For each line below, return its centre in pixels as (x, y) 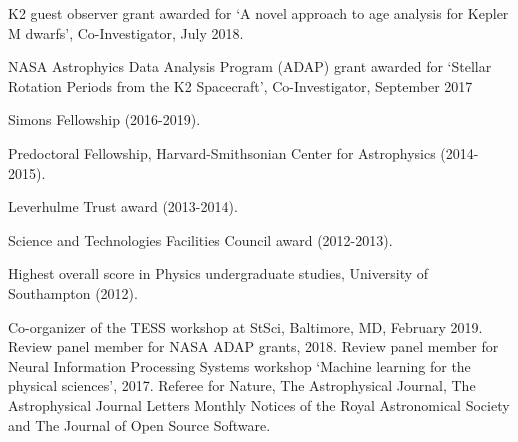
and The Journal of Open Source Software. (139, 424)
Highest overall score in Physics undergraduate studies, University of (218, 273)
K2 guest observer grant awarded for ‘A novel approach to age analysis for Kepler (258, 13)
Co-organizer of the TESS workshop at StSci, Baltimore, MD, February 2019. (245, 326)
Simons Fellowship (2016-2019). (104, 119)
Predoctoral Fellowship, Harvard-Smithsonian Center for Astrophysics (222, 152)
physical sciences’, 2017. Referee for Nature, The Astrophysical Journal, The (242, 385)
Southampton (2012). (73, 292)
